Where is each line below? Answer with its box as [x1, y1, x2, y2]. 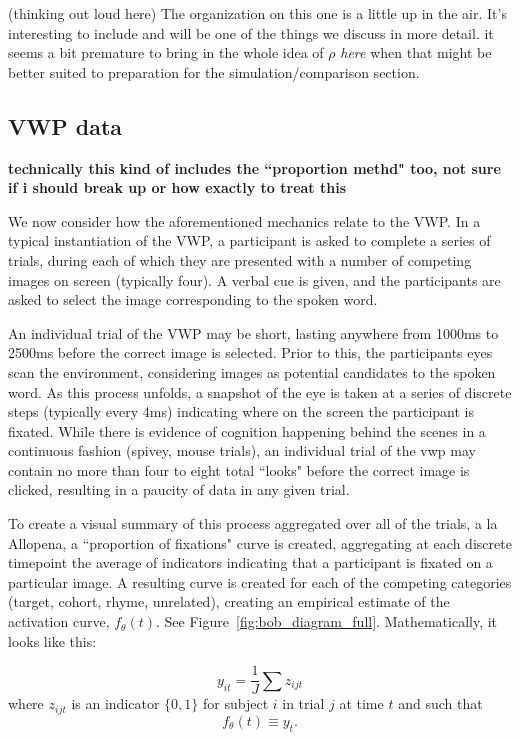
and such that [398, 693, 483, 714]
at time [339, 693, 384, 714]
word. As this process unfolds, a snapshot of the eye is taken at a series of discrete [8, 381, 512, 402]
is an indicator [71, 693, 160, 714]
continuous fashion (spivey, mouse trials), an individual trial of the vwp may [8, 440, 476, 461]
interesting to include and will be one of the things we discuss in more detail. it [8, 22, 494, 43]
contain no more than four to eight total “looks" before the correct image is [8, 459, 470, 480]
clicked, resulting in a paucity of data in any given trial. [8, 479, 350, 500]
